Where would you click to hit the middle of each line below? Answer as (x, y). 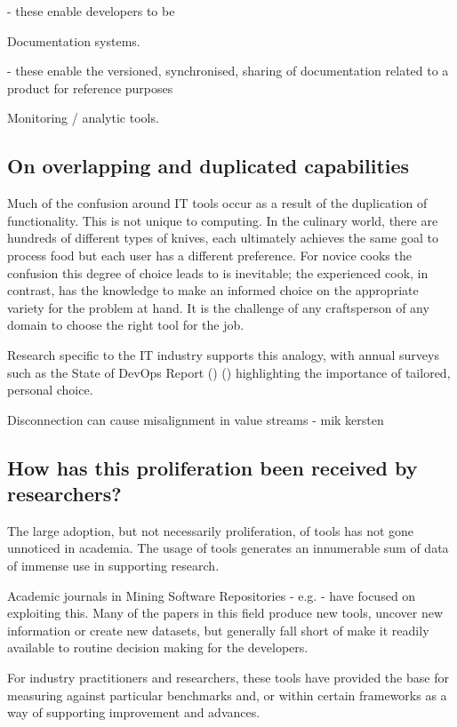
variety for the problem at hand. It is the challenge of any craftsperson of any (218, 307)
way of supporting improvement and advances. (134, 712)
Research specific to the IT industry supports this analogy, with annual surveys (223, 354)
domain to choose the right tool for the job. (126, 325)
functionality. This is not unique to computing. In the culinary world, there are (223, 220)
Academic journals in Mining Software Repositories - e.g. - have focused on (212, 595)
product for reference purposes (90, 88)
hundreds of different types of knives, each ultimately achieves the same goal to (223, 238)
